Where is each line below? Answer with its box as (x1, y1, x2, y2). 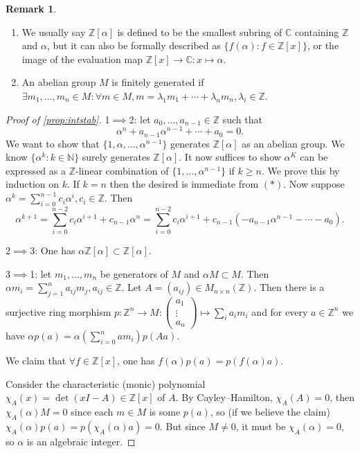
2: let (129, 112, 151, 126)
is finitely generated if (111, 75, 204, 89)
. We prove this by (261, 163, 340, 177)
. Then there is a (253, 280, 325, 294)
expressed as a (6, 163, 66, 177)
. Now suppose (283, 177, 345, 191)
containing (294, 24, 339, 39)
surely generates (82, 150, 150, 164)
